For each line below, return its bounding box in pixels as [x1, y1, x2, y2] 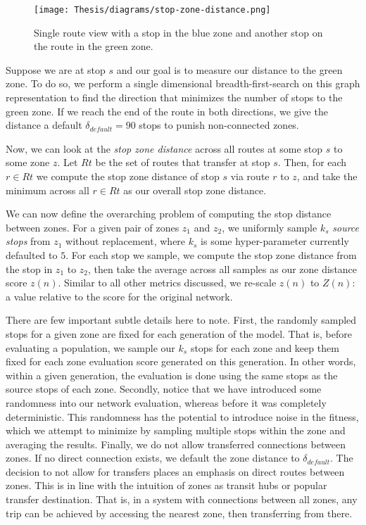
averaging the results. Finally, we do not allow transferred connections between [6, 436, 346, 451]
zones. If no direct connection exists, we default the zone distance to [6, 450, 300, 465]
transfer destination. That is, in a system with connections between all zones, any [6, 492, 358, 507]
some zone [6, 155, 50, 170]
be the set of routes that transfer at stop [95, 155, 270, 170]
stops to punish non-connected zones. [139, 118, 299, 132]
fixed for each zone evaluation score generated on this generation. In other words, [6, 354, 356, 369]
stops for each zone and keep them [190, 340, 339, 355]
